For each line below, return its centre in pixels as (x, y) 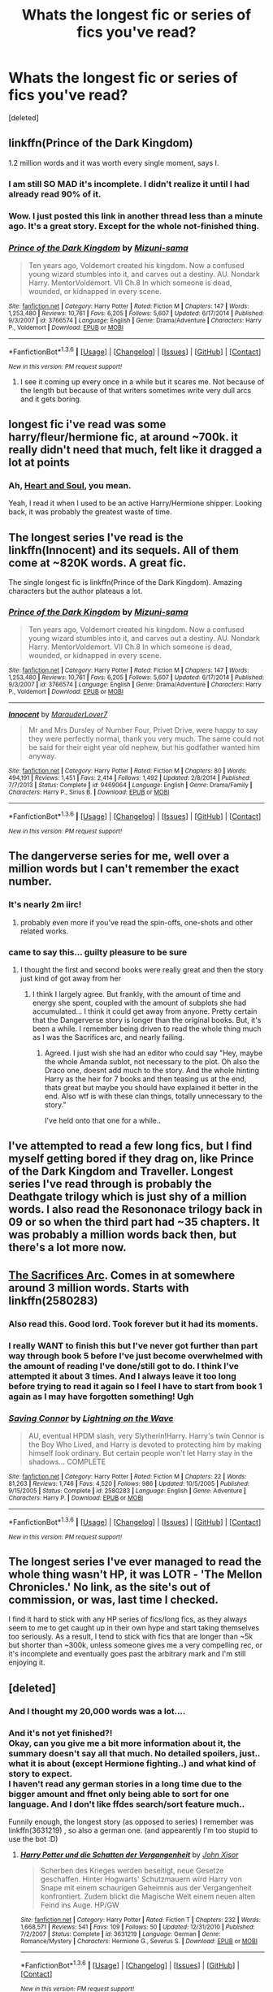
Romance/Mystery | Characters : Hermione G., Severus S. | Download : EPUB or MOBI (139, 1941)
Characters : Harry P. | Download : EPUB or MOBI (76, 1498)
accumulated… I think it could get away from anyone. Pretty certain (145, 1011)
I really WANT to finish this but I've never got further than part (133, 1345)
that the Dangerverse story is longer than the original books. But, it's (147, 1020)
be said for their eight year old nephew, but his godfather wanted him (144, 747)
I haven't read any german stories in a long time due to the (125, 1783)
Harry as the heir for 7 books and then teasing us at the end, (145, 1079)
